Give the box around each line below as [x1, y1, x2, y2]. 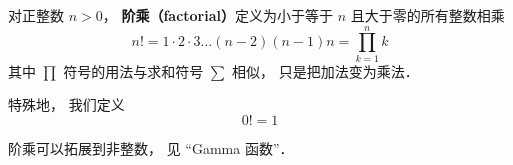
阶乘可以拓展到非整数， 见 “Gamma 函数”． [8, 137, 294, 158]
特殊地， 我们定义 [8, 94, 125, 115]
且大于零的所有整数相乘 [350, 5, 505, 25]
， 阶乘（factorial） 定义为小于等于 [102, 5, 334, 25]
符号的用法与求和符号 [63, 60, 204, 81]
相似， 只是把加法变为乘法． [231, 60, 419, 81]
